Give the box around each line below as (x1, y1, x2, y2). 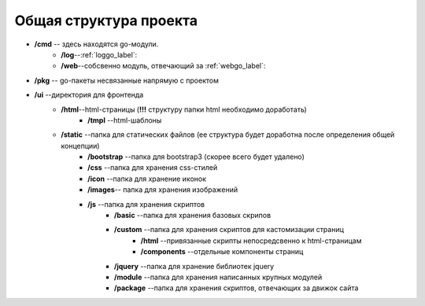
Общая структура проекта (14, 12, 198, 29)
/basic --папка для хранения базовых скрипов (114, 211, 272, 220)
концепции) (61, 141, 100, 150)
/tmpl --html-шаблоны (87, 115, 162, 125)
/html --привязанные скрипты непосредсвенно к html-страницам (140, 236, 362, 245)
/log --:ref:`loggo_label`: (61, 50, 138, 59)
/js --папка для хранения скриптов (87, 199, 205, 208)
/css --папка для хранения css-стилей (87, 163, 218, 172)
